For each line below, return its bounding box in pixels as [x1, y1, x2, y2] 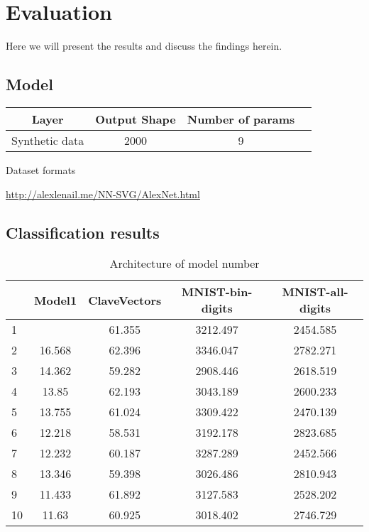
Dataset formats [6, 162, 76, 177]
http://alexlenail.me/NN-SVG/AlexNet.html [6, 186, 200, 201]
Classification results [6, 221, 160, 243]
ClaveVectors [88, 291, 162, 308]
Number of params [187, 110, 295, 127]
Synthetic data [11, 131, 84, 148]
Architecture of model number [109, 255, 260, 272]
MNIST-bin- [181, 283, 253, 300]
